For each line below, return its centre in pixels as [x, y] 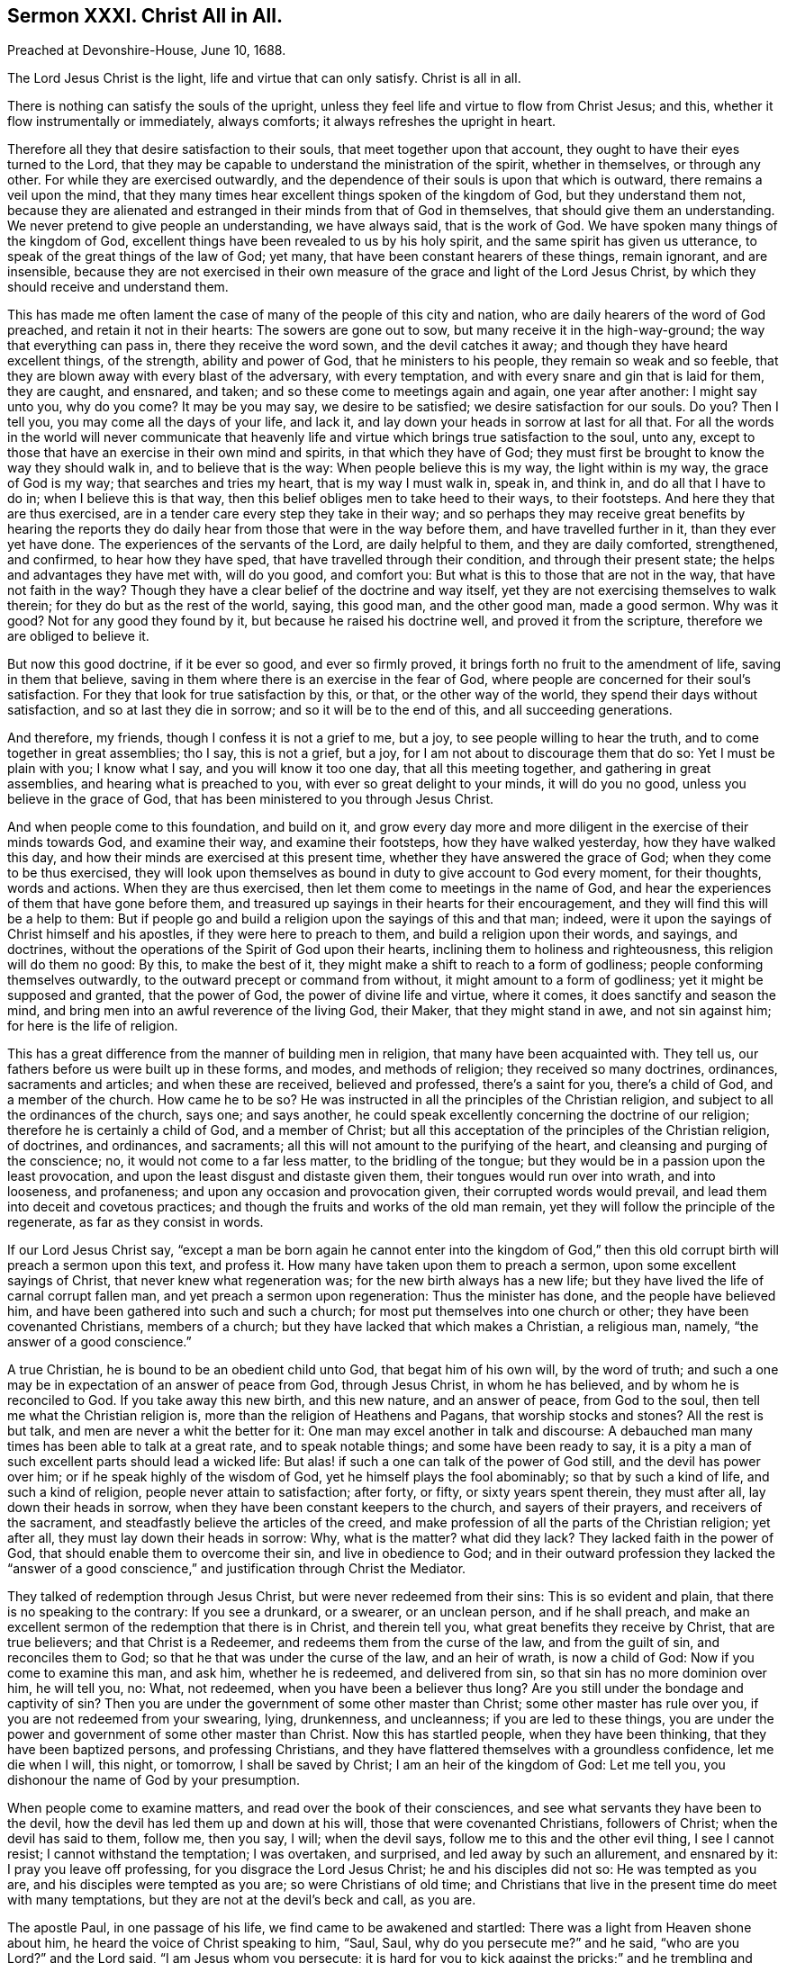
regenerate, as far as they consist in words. [136, 1222]
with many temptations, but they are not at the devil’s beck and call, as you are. [242, 1900]
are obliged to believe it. [78, 636]
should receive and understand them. [118, 287]
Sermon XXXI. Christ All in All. [145, 16]
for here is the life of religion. [93, 1026]
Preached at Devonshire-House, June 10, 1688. [147, 50]
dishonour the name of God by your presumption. [154, 1780]
